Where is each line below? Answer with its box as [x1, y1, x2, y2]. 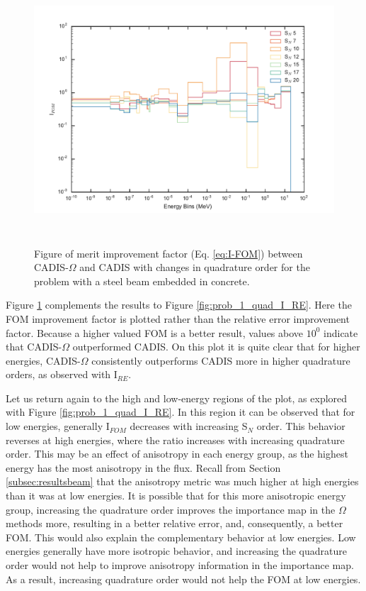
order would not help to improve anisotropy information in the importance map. [6, 558, 354, 572]
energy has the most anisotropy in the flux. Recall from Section [6, 460, 281, 475]
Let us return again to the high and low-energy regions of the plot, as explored [6, 390, 348, 405]
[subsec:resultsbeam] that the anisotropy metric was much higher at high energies [6, 474, 359, 489]
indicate [324, 325, 358, 340]
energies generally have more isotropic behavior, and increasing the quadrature [6, 543, 348, 558]
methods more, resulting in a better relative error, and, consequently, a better [6, 516, 343, 531]
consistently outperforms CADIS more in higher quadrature [91, 353, 350, 368]
